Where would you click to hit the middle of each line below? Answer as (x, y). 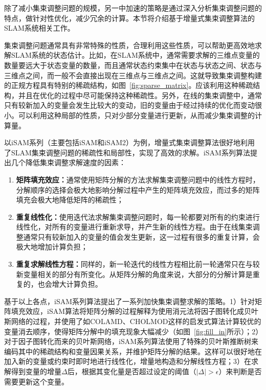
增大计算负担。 (77, 284)
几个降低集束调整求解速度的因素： (68, 162)
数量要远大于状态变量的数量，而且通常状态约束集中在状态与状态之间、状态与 (133, 65)
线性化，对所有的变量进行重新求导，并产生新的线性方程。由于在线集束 (134, 227)
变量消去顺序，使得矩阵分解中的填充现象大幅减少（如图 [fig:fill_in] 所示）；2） (132, 331)
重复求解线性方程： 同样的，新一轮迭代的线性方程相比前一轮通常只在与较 (138, 264)
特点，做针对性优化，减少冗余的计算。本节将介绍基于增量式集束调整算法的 (129, 18)
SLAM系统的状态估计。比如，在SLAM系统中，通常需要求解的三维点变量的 (135, 55)
